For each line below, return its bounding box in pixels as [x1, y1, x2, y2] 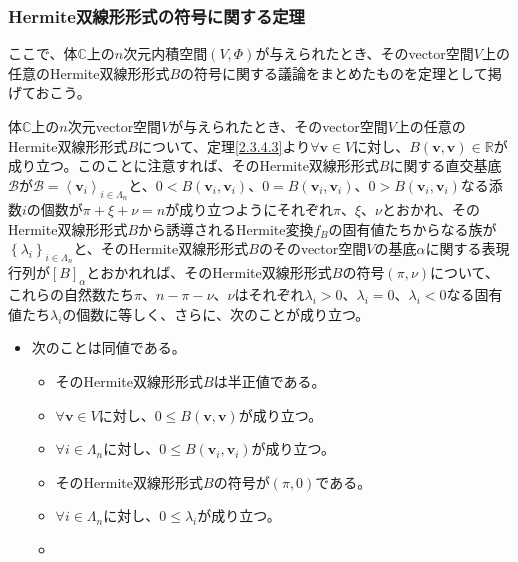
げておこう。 [8, 82, 91, 103]
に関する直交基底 [389, 155, 502, 176]
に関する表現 [425, 238, 510, 259]
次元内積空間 [123, 43, 208, 64]
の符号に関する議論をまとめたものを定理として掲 [180, 62, 502, 83]
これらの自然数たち [8, 284, 134, 305]
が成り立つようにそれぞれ [165, 198, 333, 219]
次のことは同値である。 [31, 337, 186, 358]
